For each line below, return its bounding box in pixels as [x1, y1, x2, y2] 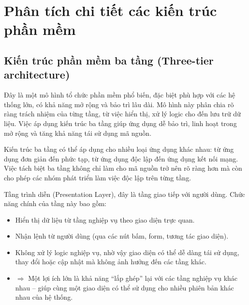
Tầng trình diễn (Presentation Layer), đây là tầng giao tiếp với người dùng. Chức [4, 189, 245, 199]
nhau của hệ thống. [15, 292, 73, 302]
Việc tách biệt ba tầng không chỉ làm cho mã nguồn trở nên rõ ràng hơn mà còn [4, 163, 242, 173]
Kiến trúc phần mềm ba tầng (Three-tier [4, 52, 214, 67]
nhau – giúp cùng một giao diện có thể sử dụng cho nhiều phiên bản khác [15, 282, 234, 292]
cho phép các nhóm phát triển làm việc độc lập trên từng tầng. [4, 172, 191, 182]
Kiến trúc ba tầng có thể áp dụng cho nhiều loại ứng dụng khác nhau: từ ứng [4, 144, 234, 154]
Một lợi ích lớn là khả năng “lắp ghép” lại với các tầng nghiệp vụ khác [28, 273, 238, 283]
